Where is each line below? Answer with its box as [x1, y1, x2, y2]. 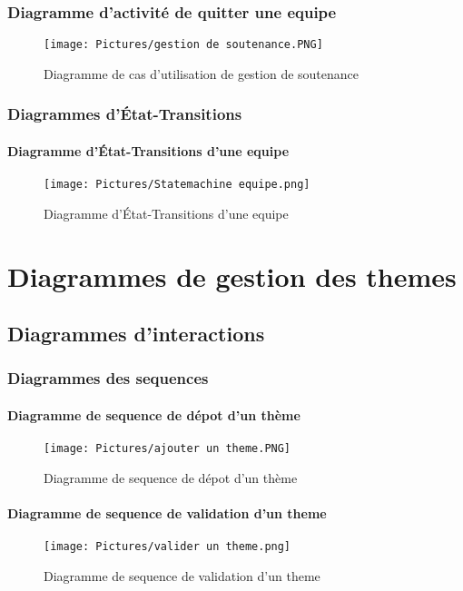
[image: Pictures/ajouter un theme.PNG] [44, 442, 291, 456]
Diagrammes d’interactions [7, 320, 265, 348]
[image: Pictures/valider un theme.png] [44, 540, 291, 554]
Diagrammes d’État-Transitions [7, 103, 242, 125]
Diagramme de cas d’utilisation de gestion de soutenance [44, 64, 360, 83]
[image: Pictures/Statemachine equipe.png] [44, 178, 310, 192]
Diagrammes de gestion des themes [7, 257, 457, 294]
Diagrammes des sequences [7, 367, 209, 389]
